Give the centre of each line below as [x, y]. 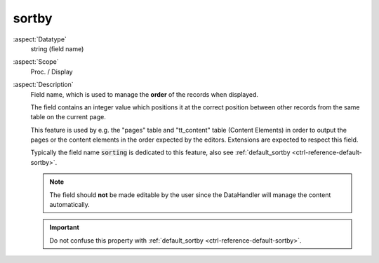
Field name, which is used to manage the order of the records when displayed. [145, 94]
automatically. [70, 205]
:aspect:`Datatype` [40, 39]
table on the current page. [68, 117]
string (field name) [57, 48]
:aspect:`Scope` [36, 62]
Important [65, 227]
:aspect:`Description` [43, 85]
